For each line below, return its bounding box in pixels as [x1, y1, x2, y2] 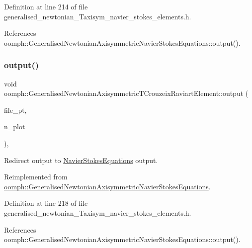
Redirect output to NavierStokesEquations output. [4, 155, 158, 165]
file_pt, [4, 104, 27, 115]
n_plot [4, 121, 25, 132]
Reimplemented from [4, 171, 68, 182]
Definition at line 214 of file [4, 1, 88, 11]
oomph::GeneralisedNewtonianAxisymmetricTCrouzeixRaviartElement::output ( [4, 88, 249, 98]
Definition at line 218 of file [4, 198, 88, 208]
